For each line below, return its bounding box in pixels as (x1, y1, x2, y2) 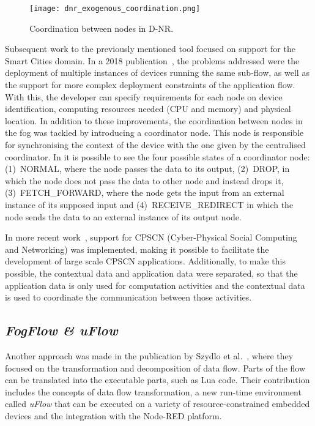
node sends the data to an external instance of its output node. (5, 210, 242, 223)
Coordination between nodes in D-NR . (29, 21, 174, 34)
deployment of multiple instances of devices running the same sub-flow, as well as (5, 66, 309, 79)
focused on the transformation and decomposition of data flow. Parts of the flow (5, 361, 306, 374)
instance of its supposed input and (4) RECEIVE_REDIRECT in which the (5, 198, 294, 211)
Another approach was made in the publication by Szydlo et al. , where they (5, 349, 294, 362)
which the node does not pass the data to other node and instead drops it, (5, 174, 284, 187)
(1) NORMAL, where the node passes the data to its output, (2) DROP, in (5, 162, 290, 175)
